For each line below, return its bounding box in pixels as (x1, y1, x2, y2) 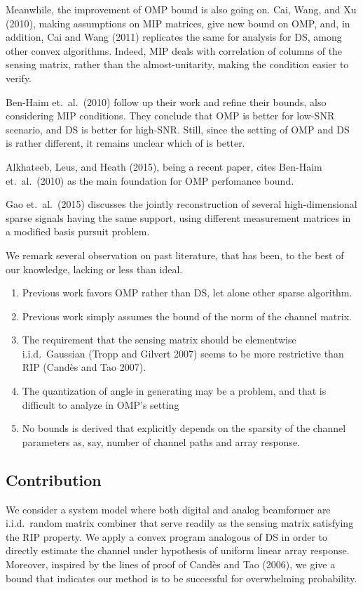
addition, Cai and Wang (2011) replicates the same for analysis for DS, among (6, 29, 342, 44)
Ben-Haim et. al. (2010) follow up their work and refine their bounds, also (6, 94, 327, 109)
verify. (6, 70, 32, 85)
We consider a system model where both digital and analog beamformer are (6, 501, 331, 516)
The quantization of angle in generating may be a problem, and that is (22, 383, 327, 398)
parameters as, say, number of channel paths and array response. (22, 434, 300, 449)
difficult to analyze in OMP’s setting (22, 397, 179, 412)
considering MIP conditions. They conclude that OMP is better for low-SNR (6, 108, 335, 123)
